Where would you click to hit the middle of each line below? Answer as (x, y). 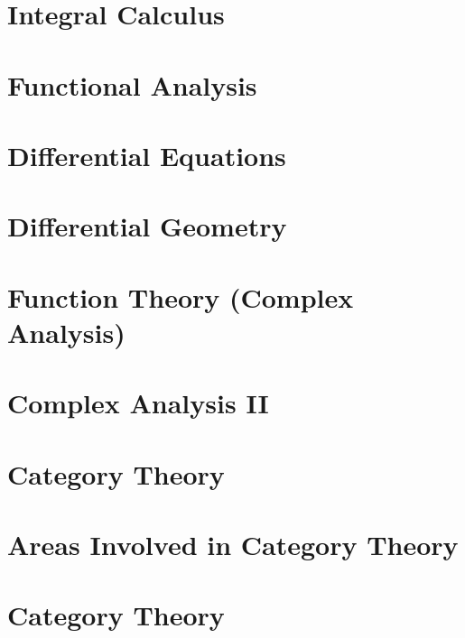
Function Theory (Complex (181, 296)
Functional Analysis (132, 84)
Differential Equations (147, 155)
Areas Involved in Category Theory (233, 544)
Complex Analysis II (138, 403)
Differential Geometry (147, 226)
